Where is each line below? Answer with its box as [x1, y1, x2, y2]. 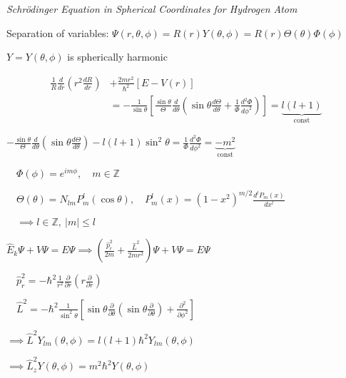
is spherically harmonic [67, 49, 168, 64]
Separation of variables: [6, 25, 109, 40]
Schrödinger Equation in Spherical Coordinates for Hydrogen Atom [6, 1, 297, 16]
